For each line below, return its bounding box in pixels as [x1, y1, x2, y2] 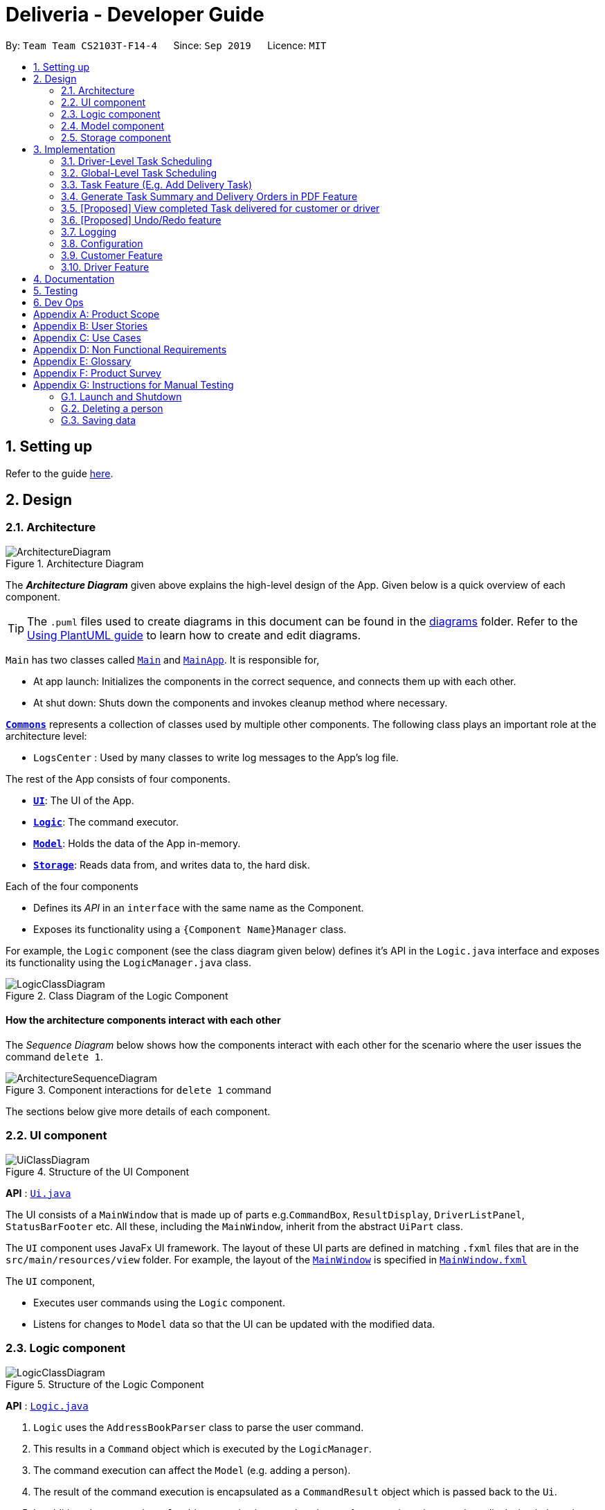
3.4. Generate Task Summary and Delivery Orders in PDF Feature [61, 190, 358, 202]
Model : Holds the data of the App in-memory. [33, 837, 241, 849]
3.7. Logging [61, 225, 117, 238]
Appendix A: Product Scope [33, 308, 160, 320]
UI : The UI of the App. [33, 794, 134, 806]
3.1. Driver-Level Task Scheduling [61, 154, 213, 167]
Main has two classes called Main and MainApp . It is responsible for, [6, 653, 320, 666]
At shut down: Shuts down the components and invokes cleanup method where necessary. [33, 696, 448, 709]
